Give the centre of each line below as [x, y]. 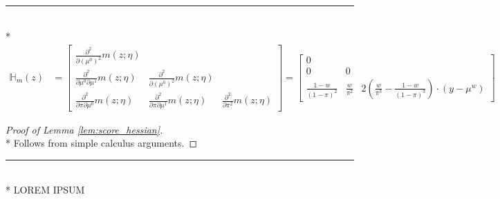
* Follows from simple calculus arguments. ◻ [102, 143]
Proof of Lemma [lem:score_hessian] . [84, 129]
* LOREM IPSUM [45, 190]
